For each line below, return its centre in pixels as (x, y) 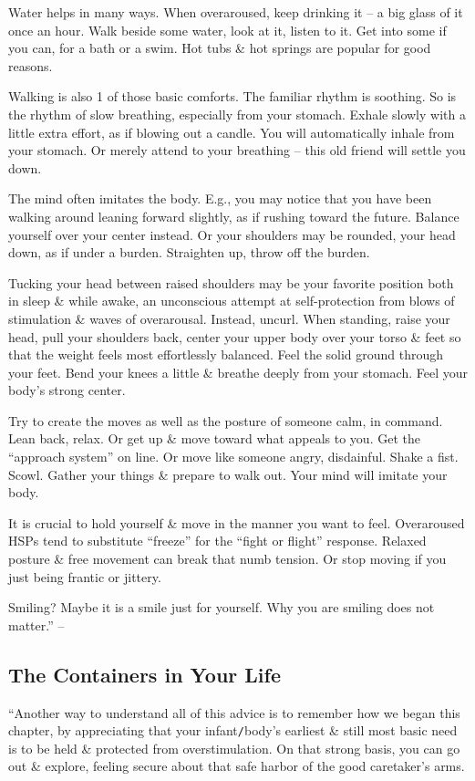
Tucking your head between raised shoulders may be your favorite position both (231, 282)
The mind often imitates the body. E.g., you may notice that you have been (220, 198)
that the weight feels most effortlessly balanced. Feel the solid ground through (226, 354)
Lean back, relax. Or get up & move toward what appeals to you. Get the (214, 438)
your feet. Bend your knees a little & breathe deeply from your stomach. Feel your (238, 372)
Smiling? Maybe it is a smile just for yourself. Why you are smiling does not (222, 607)
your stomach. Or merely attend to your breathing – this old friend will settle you (237, 150)
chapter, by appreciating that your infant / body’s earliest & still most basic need (233, 730)
